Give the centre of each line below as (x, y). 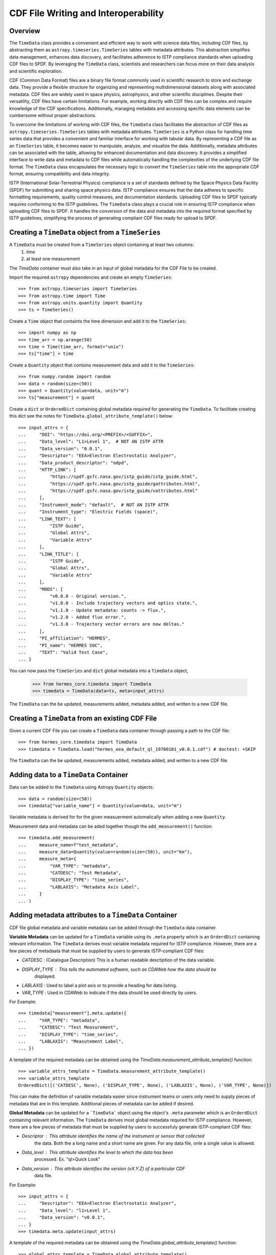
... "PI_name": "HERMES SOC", (60, 645)
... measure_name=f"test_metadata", (68, 845)
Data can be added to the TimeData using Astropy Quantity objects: (81, 787)
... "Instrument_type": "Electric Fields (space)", (88, 512)
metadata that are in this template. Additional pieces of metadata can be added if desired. (102, 1103)
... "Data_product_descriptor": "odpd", (74, 463)
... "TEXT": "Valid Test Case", (63, 652)
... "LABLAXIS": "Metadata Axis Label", (79, 887)
